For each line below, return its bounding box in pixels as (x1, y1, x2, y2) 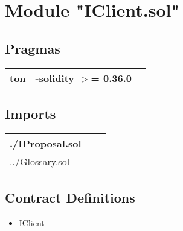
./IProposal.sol (10, 136, 82, 150)
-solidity (35, 71, 75, 85)
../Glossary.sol (10, 154, 70, 168)
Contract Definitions (5, 188, 135, 207)
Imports (5, 104, 56, 122)
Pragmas (5, 39, 60, 57)
